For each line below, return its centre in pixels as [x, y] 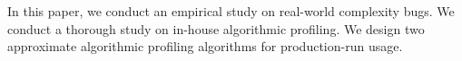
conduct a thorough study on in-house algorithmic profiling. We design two [216, 28]
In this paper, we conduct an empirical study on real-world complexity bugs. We [231, 11]
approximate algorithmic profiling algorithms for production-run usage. [205, 46]
